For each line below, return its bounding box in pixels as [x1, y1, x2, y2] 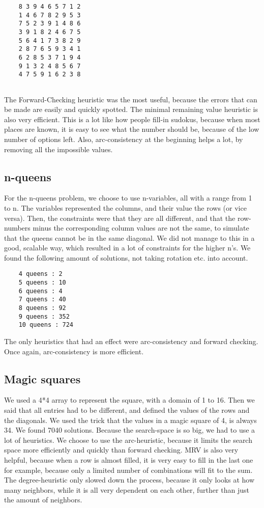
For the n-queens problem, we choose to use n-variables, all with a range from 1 [4, 192, 252, 203]
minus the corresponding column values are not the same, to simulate [33, 222, 249, 233]
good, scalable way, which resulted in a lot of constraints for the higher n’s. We [4, 242, 251, 253]
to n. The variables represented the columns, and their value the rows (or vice [4, 202, 247, 213]
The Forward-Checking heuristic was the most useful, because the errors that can [4, 94, 257, 104]
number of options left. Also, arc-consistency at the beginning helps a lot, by [4, 133, 243, 144]
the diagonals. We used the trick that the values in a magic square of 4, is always [4, 414, 257, 425]
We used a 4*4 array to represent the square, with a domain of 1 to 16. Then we [4, 394, 255, 405]
